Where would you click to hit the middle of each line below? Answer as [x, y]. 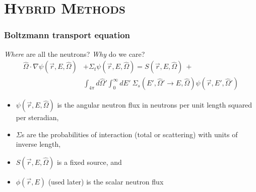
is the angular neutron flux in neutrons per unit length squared [155, 105]
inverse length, [38, 144]
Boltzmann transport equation [67, 35]
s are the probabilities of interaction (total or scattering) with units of [130, 134]
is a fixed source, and [89, 162]
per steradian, [37, 117]
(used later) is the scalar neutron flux [106, 182]
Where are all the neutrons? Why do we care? [75, 54]
